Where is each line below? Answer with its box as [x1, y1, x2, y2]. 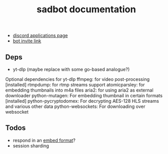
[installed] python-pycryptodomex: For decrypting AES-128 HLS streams [5, 98, 159, 104]
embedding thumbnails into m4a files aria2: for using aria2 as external [5, 87, 154, 93]
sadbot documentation [36, 4, 136, 15]
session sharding [12, 142, 49, 149]
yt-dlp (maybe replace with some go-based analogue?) [12, 67, 130, 72]
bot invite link [12, 38, 42, 44]
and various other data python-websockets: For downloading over [5, 103, 145, 109]
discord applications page [12, 32, 68, 39]
